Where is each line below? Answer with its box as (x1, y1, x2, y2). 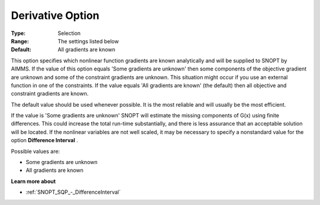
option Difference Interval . (11, 137, 78, 144)
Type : (11, 30, 26, 37)
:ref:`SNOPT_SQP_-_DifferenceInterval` (25, 188, 121, 196)
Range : (11, 37, 29, 44)
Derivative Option (11, 9, 100, 22)
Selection (57, 30, 81, 37)
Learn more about (11, 178, 56, 185)
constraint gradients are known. (11, 90, 89, 97)
